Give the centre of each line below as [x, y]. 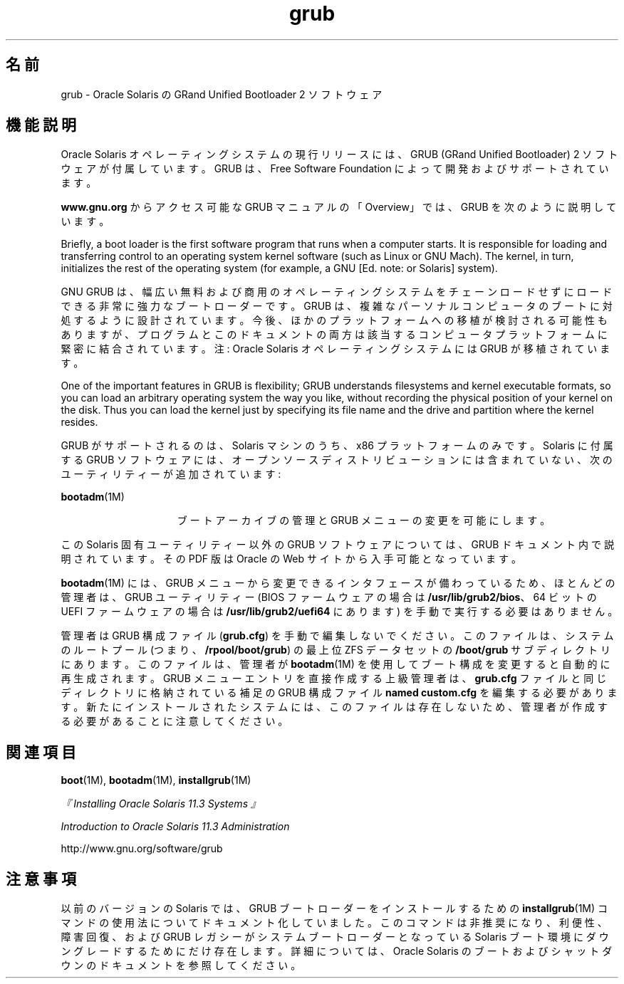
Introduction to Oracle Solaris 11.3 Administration [175, 827]
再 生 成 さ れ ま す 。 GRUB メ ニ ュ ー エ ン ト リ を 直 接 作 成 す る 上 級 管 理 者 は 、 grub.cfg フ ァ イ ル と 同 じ [334, 679]
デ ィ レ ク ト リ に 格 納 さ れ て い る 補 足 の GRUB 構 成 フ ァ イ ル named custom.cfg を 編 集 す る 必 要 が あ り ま [339, 693]
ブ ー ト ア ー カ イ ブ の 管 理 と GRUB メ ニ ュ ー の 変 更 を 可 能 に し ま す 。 [364, 520]
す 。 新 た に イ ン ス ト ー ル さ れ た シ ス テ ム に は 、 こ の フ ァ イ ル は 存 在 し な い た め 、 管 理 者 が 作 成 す [334, 707]
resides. [79, 422]
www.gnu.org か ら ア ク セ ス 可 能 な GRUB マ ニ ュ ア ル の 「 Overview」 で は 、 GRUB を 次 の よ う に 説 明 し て [339, 207]
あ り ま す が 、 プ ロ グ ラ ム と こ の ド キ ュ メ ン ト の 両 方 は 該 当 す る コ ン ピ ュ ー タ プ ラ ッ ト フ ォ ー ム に [334, 335]
